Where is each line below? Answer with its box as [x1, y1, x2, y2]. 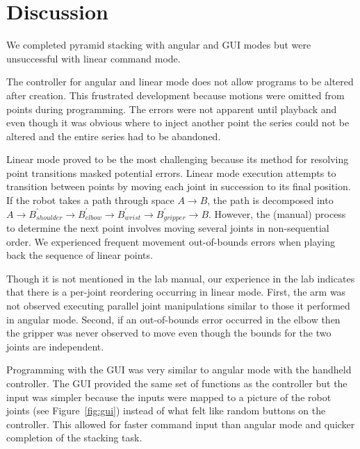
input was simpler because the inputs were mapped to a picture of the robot [6, 389, 332, 404]
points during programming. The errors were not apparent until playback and [6, 101, 337, 116]
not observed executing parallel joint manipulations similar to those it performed [6, 298, 350, 313]
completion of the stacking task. [6, 430, 142, 445]
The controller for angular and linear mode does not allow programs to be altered [6, 74, 354, 89]
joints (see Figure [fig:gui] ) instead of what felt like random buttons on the [6, 403, 326, 418]
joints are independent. [6, 339, 104, 353]
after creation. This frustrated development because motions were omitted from [6, 87, 345, 102]
